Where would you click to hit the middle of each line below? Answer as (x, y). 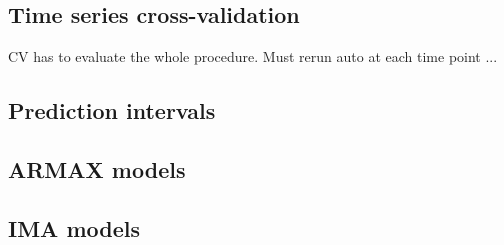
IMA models (74, 227)
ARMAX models (97, 168)
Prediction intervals (112, 110)
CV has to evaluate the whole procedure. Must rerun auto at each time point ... (253, 56)
